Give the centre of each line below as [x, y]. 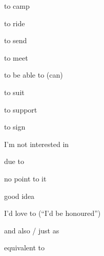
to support [21, 109]
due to [14, 161]
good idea [19, 196]
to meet [16, 57]
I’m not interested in [37, 144]
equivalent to [24, 248]
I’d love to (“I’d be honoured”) [53, 213]
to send [16, 40]
